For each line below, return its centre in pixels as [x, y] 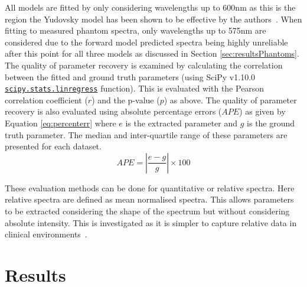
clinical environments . [46, 234]
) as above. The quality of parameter [230, 100]
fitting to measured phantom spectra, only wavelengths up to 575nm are [135, 30]
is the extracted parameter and [182, 123]
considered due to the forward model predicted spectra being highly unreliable [146, 42]
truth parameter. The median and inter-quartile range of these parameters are [146, 134]
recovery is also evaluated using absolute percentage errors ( [113, 111]
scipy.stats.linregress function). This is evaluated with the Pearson [135, 88]
